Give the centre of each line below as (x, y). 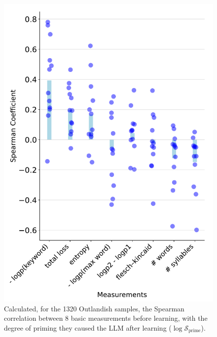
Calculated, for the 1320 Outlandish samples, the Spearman (94, 308)
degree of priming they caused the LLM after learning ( (88, 327)
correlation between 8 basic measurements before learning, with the (106, 318)
